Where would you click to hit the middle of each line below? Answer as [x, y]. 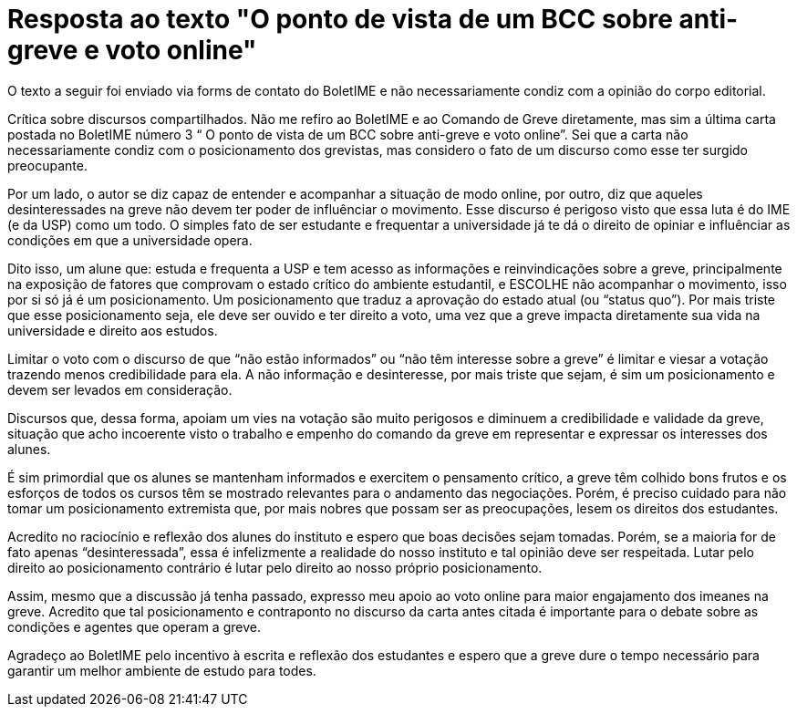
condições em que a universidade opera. [130, 240]
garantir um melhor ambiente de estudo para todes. [162, 670]
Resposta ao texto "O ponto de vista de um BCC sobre [340, 19]
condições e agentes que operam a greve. [134, 626]
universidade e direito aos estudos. [113, 330]
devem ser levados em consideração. [120, 389]
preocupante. [47, 165]
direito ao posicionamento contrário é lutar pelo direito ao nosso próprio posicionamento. [275, 567]
